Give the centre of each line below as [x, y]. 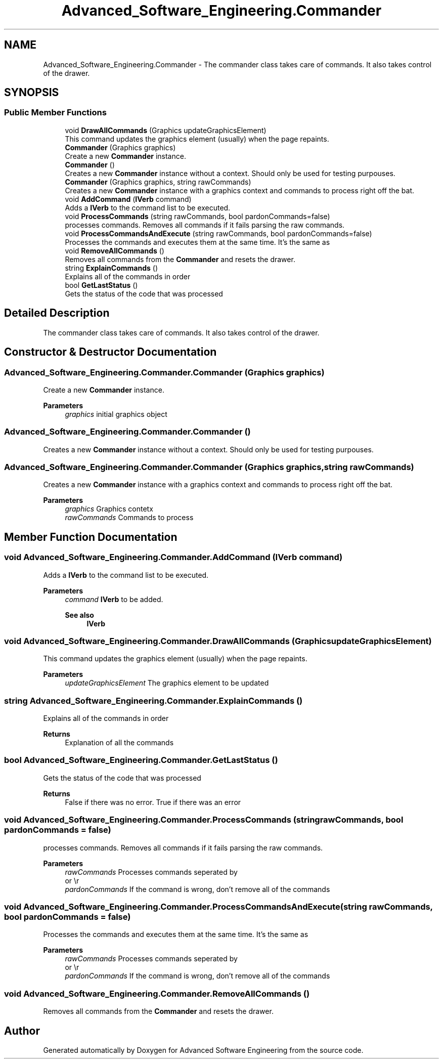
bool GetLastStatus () [101, 285]
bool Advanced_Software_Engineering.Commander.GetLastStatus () [141, 760]
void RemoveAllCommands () [115, 250]
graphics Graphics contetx [109, 509]
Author [22, 1031]
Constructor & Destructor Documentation [110, 352]
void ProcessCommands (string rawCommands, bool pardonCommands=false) [197, 216]
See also [79, 615]
